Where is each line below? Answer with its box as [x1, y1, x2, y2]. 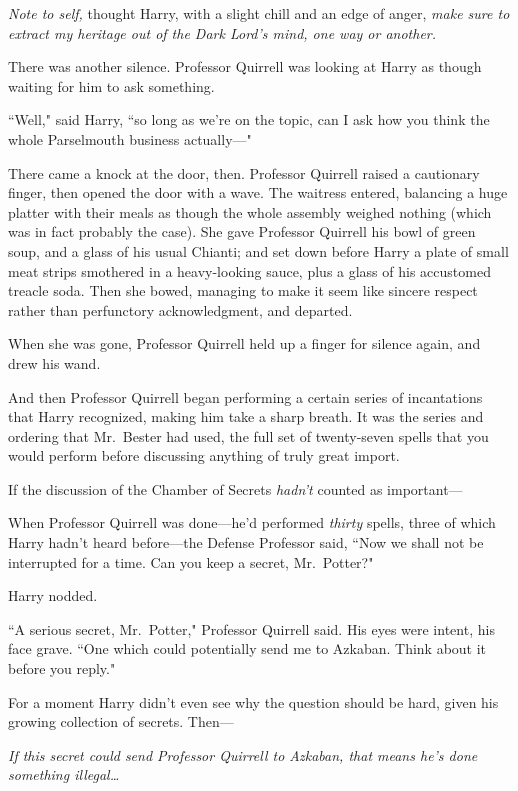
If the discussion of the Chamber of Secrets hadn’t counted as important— [8, 478, 463, 499]
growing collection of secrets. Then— [8, 711, 234, 732]
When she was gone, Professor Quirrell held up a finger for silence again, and [8, 333, 481, 354]
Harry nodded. [8, 585, 98, 606]
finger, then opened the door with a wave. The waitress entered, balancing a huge [8, 182, 508, 203]
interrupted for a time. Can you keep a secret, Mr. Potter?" [8, 551, 374, 572]
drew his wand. [8, 352, 101, 373]
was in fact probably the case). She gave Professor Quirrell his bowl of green [8, 221, 476, 242]
